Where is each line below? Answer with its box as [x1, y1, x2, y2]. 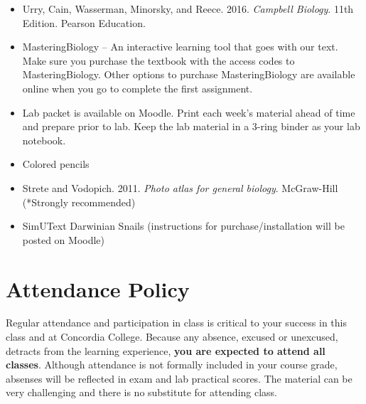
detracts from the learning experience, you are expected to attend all [6, 343, 325, 358]
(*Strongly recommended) [22, 194, 136, 209]
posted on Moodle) [22, 232, 105, 247]
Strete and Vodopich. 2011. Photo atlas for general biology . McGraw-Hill [22, 180, 338, 195]
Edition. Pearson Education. [22, 15, 146, 30]
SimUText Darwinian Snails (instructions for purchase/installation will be [22, 218, 345, 233]
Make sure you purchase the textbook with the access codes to [22, 53, 295, 68]
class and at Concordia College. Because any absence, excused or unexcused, [6, 329, 338, 344]
